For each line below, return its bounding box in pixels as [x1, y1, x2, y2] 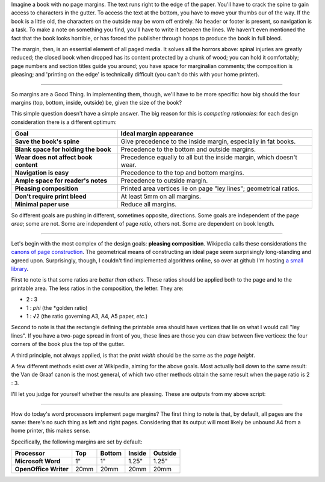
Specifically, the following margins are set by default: [11, 438, 143, 445]
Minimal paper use [14, 200, 69, 209]
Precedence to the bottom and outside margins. [120, 145, 256, 153]
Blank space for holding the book [14, 145, 111, 153]
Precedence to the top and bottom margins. [120, 168, 244, 177]
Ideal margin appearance [120, 129, 194, 138]
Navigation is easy [14, 168, 69, 177]
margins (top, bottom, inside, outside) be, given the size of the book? [11, 99, 182, 106]
